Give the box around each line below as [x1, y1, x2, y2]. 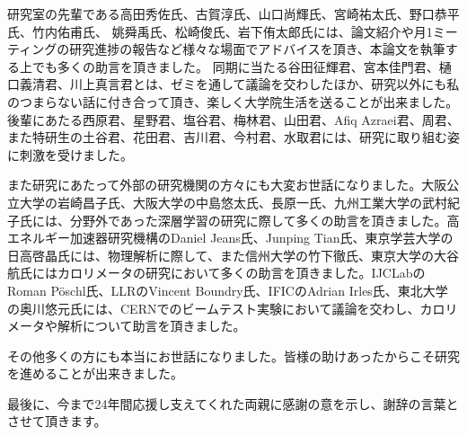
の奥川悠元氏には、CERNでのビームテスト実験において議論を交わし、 [7, 298, 420, 317]
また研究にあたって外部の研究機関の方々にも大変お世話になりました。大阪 [7, 175, 447, 194]
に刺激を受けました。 [7, 145, 133, 164]
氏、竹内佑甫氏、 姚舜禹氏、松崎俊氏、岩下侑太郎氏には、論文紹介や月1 [7, 22, 433, 40]
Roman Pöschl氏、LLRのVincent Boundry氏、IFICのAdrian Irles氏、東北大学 [7, 280, 448, 299]
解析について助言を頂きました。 [57, 316, 246, 335]
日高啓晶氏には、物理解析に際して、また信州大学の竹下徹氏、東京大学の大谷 [7, 245, 459, 264]
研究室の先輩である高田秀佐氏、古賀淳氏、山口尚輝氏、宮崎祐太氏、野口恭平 [7, 4, 460, 22]
